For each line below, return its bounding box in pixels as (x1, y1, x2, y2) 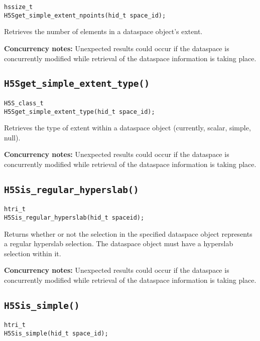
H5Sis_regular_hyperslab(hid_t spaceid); (4, 214, 145, 221)
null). (4, 132, 21, 142)
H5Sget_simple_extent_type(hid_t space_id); (4, 108, 155, 115)
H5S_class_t (4, 99, 44, 107)
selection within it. (4, 248, 61, 258)
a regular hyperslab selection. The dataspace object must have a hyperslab (4, 238, 233, 249)
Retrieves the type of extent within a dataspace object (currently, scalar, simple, (4, 122, 251, 133)
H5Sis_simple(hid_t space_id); (4, 330, 108, 337)
